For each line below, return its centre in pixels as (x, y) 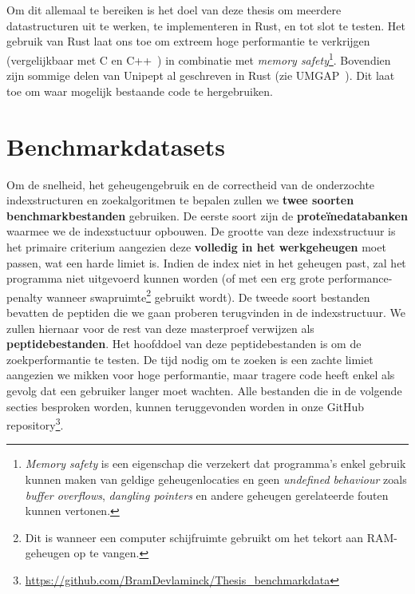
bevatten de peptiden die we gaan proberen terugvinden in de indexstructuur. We (206, 312)
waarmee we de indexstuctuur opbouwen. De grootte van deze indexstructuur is (201, 231)
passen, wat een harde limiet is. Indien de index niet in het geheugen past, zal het (206, 262)
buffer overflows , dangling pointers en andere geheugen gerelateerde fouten (207, 495)
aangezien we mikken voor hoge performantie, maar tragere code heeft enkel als (201, 375)
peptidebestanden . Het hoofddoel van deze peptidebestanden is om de (184, 344)
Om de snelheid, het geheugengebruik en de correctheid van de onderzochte (191, 184)
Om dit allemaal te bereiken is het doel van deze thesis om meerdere (174, 10)
